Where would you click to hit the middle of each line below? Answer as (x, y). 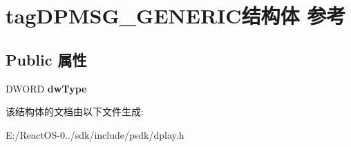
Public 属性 (46, 59)
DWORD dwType (46, 88)
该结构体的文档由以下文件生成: (75, 111)
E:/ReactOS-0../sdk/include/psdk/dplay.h (95, 134)
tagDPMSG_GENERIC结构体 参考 (176, 16)
